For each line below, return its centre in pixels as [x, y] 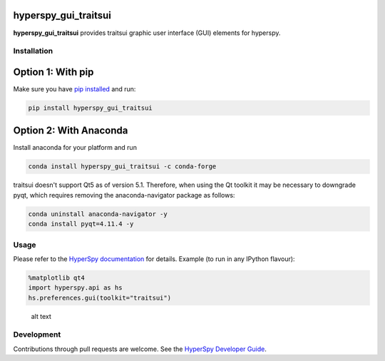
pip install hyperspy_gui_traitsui [90, 108]
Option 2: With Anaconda [71, 131]
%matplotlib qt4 [57, 278]
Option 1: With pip [53, 72]
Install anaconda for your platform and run [75, 148]
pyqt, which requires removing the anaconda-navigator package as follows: [124, 195]
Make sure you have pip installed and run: [75, 88]
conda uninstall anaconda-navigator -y [98, 214]
